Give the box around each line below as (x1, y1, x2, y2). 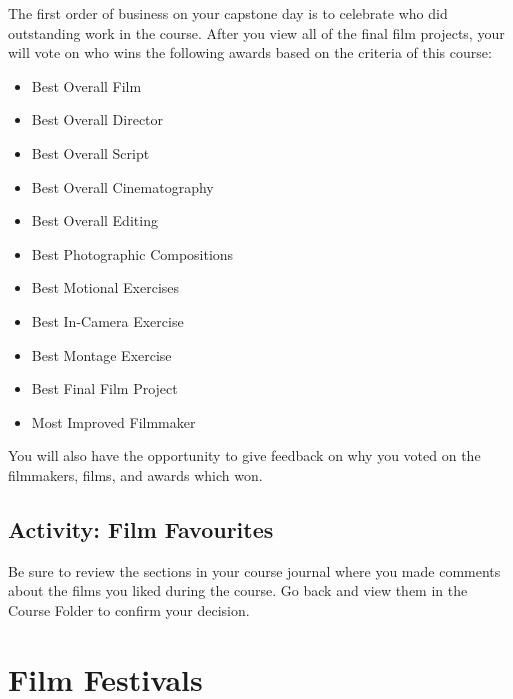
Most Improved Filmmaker (31, 411, 196, 432)
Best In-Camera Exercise (31, 310, 184, 331)
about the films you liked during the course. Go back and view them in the (8, 580, 468, 601)
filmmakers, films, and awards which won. (8, 464, 263, 485)
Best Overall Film (31, 75, 142, 96)
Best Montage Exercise (31, 344, 172, 365)
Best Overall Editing (31, 210, 158, 231)
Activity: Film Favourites (8, 513, 274, 544)
